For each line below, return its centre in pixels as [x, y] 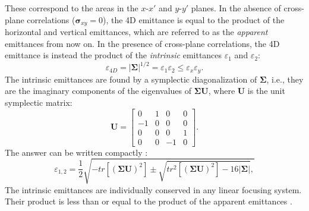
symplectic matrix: [39, 102]
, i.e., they [285, 79]
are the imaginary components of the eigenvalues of [98, 91]
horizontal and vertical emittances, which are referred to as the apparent [136, 32]
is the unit [266, 91]
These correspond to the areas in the [72, 8]
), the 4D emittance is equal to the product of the [193, 19]
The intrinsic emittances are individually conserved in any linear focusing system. [153, 189]
